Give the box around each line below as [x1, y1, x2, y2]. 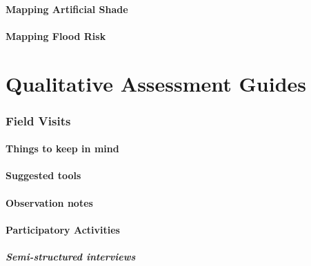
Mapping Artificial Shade [6, 1, 128, 16]
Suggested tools [6, 168, 81, 183]
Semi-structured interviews [6, 249, 136, 263]
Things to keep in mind [6, 141, 119, 156]
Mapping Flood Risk [6, 28, 106, 43]
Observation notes [6, 195, 93, 209]
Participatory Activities [6, 222, 120, 236]
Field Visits [6, 112, 71, 129]
